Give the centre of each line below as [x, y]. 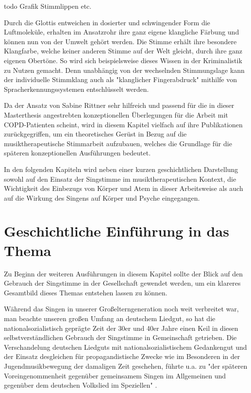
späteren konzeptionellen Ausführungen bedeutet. [77, 153]
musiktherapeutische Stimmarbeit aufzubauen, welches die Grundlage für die [118, 143]
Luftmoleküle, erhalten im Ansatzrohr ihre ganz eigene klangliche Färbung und [122, 32]
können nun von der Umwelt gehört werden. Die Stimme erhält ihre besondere [120, 41]
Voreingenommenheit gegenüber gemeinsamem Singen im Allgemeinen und [115, 375]
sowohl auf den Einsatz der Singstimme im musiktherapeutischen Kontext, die [120, 179]
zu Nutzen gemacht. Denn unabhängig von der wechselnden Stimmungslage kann [124, 70]
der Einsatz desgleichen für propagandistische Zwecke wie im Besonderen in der [122, 356]
